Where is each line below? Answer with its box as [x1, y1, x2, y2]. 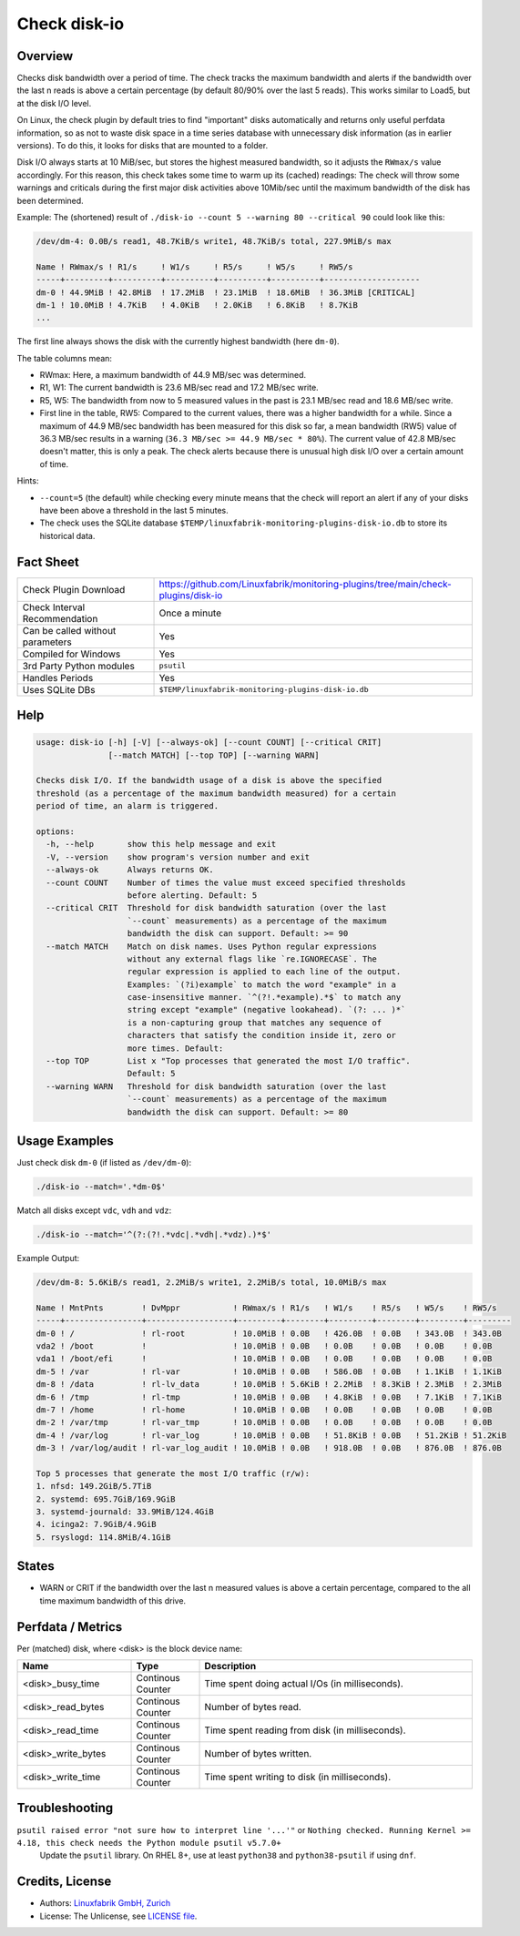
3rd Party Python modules [22, 659, 136, 672]
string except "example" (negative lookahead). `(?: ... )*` [127, 1004, 406, 1015]
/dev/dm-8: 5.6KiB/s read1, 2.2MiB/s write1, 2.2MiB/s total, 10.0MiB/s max [36, 1278, 387, 1288]
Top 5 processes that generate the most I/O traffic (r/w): [36, 1468, 311, 1479]
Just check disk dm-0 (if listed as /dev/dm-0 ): [16, 1157, 191, 1168]
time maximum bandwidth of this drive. [39, 1595, 187, 1606]
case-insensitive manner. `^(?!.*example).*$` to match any [127, 993, 402, 1003]
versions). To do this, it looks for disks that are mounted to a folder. [16, 140, 269, 151]
